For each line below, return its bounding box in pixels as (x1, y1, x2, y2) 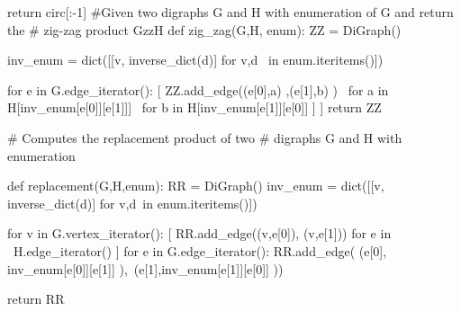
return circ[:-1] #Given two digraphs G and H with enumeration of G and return (7, 3, 454, 21)
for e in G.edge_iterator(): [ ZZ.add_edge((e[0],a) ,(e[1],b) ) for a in (7, 80, 389, 99)
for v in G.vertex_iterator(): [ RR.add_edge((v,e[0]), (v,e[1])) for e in (7, 224, 392, 243)
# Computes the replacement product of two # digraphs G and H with (7, 128, 402, 147)
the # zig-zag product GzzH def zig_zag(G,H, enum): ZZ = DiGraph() (7, 20, 402, 39)
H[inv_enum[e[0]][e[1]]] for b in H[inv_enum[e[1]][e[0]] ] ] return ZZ (7, 98, 382, 117)
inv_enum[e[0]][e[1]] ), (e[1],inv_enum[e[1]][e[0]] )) (7, 259, 284, 278)
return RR (7, 289, 65, 308)
